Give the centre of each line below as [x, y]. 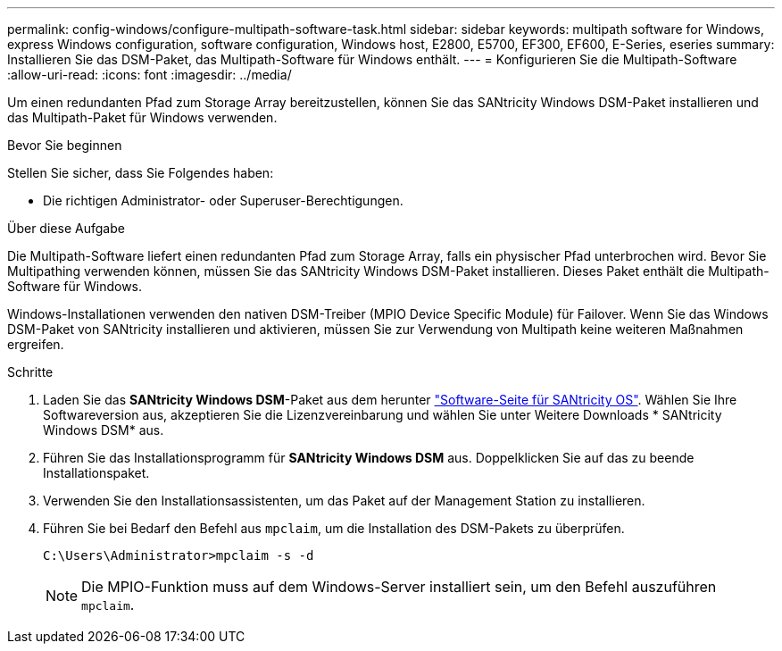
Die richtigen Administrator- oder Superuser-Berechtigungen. [223, 200]
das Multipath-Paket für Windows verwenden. [142, 117]
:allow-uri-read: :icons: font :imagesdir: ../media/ [150, 75]
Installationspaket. [96, 473]
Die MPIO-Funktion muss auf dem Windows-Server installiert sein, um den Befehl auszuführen [399, 587]
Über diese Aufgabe [66, 228]
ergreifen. [36, 344]
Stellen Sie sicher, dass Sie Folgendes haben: [141, 173]
